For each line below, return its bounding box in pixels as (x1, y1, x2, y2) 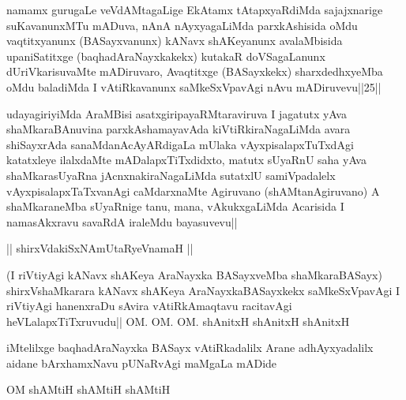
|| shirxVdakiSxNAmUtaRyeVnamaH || (6, 240, 194, 256)
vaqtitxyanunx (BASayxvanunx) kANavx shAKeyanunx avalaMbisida (6, 32, 343, 49)
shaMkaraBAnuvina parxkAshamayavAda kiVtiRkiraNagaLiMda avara (6, 121, 351, 137)
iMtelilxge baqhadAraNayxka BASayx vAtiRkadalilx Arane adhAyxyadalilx (6, 339, 374, 356)
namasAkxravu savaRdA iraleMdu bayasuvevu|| (6, 213, 238, 230)
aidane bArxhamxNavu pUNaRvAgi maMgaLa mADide (6, 354, 277, 371)
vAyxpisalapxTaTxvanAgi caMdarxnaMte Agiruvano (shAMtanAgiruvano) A (6, 182, 380, 199)
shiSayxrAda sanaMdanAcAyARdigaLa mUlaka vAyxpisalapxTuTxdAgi (6, 136, 354, 152)
